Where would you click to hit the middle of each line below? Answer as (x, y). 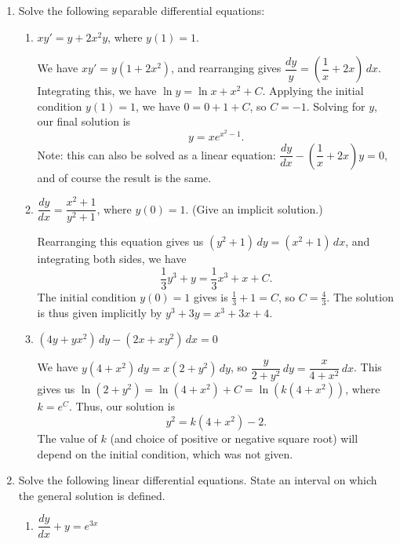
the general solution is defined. (92, 495)
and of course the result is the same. (124, 177)
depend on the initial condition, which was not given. (165, 453)
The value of (67, 438)
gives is (211, 296)
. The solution (360, 296)
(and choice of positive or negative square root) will (234, 438)
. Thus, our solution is (122, 406)
